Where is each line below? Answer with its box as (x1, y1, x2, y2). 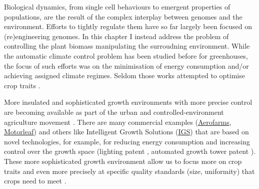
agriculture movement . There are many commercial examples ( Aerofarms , (4, 116, 231, 127)
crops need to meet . (4, 175, 66, 186)
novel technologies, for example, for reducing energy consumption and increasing (4, 136, 250, 146)
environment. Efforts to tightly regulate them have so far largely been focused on (4, 21, 252, 32)
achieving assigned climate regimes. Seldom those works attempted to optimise (4, 70, 245, 81)
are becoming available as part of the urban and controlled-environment (4, 106, 224, 117)
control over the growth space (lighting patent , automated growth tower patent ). (4, 146, 256, 156)
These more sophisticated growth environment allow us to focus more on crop (4, 155, 242, 166)
